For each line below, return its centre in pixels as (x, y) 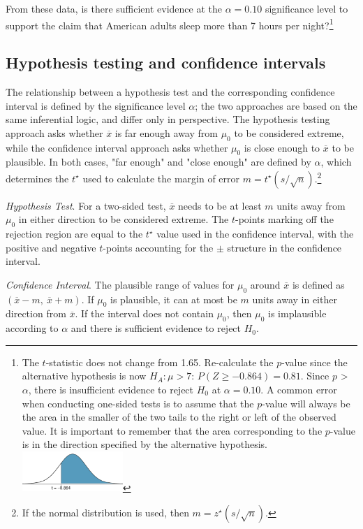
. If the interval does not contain (144, 313)
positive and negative (51, 247)
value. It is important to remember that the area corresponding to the (172, 430)
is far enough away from (166, 132)
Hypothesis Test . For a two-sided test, (86, 205)
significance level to (306, 8)
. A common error (299, 390)
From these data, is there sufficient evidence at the (114, 8)
